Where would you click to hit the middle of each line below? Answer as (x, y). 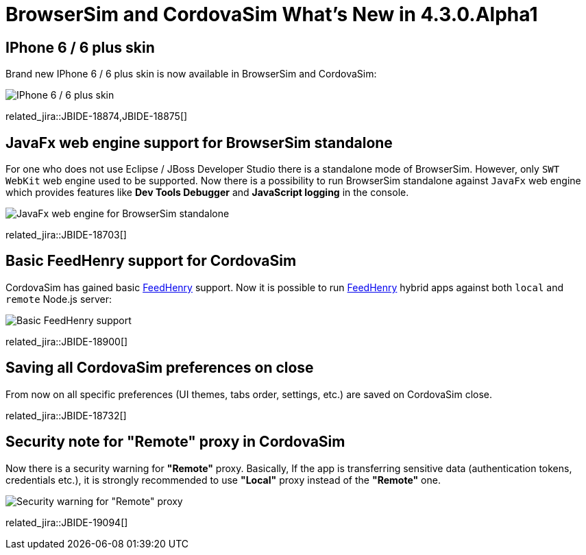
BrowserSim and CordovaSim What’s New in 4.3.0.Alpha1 (272, 14)
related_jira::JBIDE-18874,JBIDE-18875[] (97, 116)
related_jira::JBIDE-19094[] (67, 522)
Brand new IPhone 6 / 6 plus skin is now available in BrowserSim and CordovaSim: (191, 74)
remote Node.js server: (59, 299)
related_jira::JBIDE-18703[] (66, 235)
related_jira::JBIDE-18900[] (67, 341)
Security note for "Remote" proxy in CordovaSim (175, 442)
